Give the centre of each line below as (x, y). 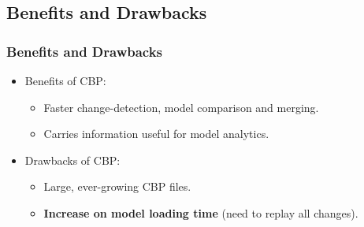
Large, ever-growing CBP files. (117, 186)
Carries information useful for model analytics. (156, 134)
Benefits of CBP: (65, 80)
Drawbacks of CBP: (72, 160)
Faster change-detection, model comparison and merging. (181, 107)
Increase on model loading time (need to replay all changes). (201, 212)
